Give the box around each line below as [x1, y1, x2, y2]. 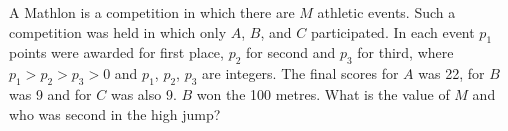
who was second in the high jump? [9, 103, 221, 124]
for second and [246, 42, 336, 63]
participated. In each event [310, 21, 475, 42]
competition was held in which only [9, 21, 227, 42]
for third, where [357, 42, 454, 63]
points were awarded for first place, [9, 42, 224, 63]
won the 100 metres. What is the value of [196, 83, 450, 104]
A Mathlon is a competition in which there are [9, 2, 295, 22]
